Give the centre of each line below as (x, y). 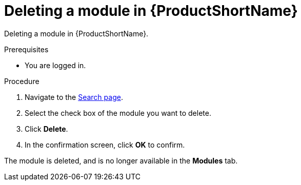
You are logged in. (55, 65)
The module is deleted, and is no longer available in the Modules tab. (121, 160)
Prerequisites (26, 49)
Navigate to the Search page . (74, 97)
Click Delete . (46, 129)
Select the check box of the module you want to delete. (118, 113)
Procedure (22, 81)
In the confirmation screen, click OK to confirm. (105, 145)
